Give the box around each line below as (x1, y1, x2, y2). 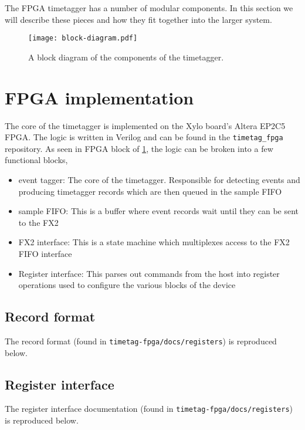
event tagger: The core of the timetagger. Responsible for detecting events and (18, 174, 300, 185)
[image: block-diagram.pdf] (28, 34, 138, 43)
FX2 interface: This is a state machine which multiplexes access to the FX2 (18, 236, 290, 248)
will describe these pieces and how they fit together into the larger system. (5, 13, 272, 25)
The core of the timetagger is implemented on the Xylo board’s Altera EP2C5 (5, 119, 286, 131)
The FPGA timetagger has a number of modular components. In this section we (5, 2, 293, 13)
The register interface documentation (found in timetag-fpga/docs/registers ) (5, 402, 293, 415)
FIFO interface (18, 247, 72, 259)
